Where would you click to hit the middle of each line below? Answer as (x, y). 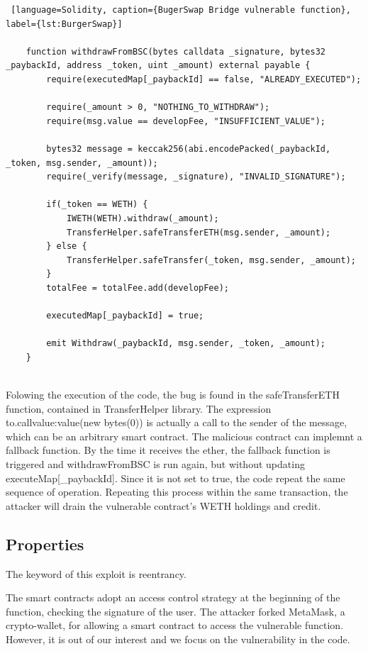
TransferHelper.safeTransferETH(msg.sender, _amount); (199, 232)
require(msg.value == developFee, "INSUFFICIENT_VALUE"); (186, 121)
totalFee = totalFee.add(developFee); (138, 288)
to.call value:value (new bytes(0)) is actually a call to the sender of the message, (177, 422)
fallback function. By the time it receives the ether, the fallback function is (168, 450)
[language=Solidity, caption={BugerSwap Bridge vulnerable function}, (181, 10)
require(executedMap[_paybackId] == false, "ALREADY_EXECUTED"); (204, 79)
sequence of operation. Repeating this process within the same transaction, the (177, 492)
